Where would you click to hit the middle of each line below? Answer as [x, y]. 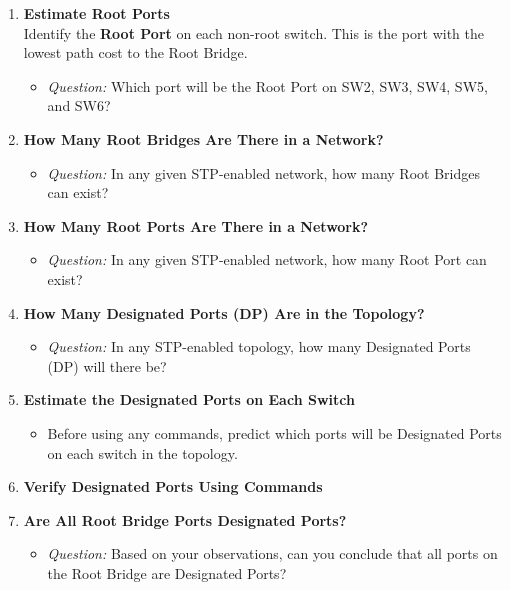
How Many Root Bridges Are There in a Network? [203, 138]
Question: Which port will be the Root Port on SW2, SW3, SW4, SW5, [267, 85]
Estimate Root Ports [96, 13]
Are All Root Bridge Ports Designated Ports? [185, 519]
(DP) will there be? [107, 365]
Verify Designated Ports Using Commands [173, 486]
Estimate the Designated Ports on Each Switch [189, 399]
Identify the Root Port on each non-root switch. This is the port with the [253, 32]
